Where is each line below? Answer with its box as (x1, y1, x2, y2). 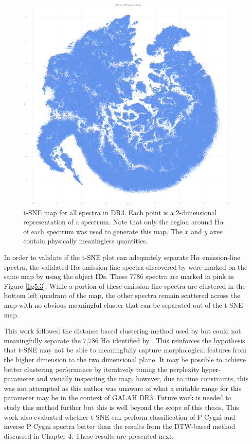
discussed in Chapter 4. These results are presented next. (4, 430, 174, 441)
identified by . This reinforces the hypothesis (112, 335, 245, 345)
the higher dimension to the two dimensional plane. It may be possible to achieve (4, 354, 246, 364)
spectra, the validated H (4, 261, 76, 272)
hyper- (201, 364, 221, 374)
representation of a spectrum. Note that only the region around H (23, 217, 220, 227)
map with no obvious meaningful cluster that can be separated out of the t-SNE (4, 300, 243, 310)
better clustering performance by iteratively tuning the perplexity (4, 364, 199, 374)
